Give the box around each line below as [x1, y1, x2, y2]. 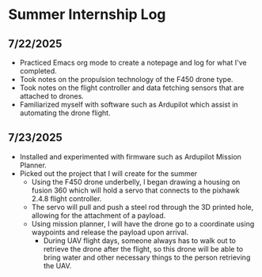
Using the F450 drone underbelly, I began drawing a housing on [31, 177, 241, 186]
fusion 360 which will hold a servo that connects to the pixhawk [31, 185, 240, 195]
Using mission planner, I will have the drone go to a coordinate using [31, 219, 255, 228]
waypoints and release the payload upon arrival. [31, 227, 189, 237]
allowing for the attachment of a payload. [31, 211, 166, 220]
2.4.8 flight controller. [31, 193, 102, 203]
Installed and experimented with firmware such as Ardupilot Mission [19, 152, 241, 161]
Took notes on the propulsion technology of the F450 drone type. [19, 75, 234, 84]
